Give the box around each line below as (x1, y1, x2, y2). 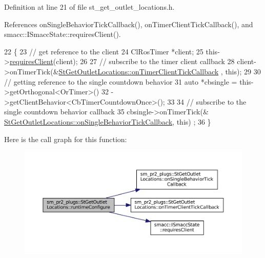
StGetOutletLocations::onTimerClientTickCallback (58, 66, 219, 76)
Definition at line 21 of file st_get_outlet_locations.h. (4, 2, 175, 12)
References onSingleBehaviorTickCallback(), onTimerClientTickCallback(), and (4, 18, 253, 29)
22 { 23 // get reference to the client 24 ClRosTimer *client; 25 (4, 46, 203, 56)
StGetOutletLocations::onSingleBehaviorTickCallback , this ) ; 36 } (4, 116, 211, 127)
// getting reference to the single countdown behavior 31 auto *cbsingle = (4, 76, 237, 87)
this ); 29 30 (225, 66, 261, 76)
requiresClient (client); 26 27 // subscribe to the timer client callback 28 (9, 56, 235, 67)
